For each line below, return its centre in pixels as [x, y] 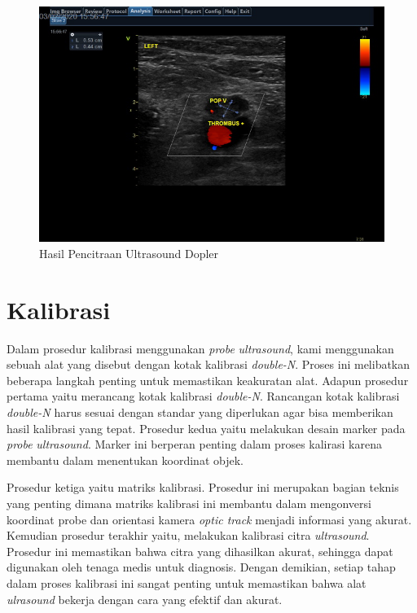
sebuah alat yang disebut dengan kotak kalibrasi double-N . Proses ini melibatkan [208, 364]
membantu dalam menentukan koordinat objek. [125, 460]
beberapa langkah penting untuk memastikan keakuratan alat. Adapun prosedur [208, 380]
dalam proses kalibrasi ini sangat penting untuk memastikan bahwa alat [187, 582]
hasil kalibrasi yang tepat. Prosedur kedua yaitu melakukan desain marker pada [206, 428]
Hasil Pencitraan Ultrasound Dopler [129, 253]
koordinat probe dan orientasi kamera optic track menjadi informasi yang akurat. [209, 519]
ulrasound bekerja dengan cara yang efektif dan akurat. [145, 599]
